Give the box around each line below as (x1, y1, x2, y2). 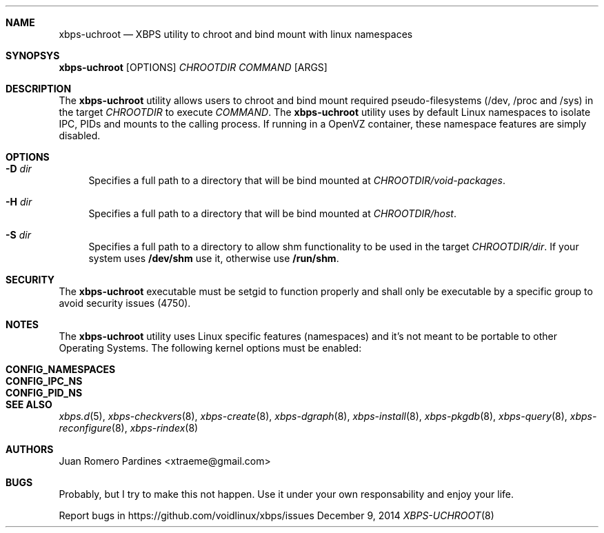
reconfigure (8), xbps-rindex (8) (59, 422, 199, 434)
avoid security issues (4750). (59, 297, 191, 309)
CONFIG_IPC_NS (6, 375, 83, 387)
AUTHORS (6, 443, 54, 455)
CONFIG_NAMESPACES (6, 363, 116, 375)
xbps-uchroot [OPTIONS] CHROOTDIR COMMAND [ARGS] (59, 61, 328, 73)
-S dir (6, 229, 31, 241)
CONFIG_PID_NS (6, 387, 83, 399)
